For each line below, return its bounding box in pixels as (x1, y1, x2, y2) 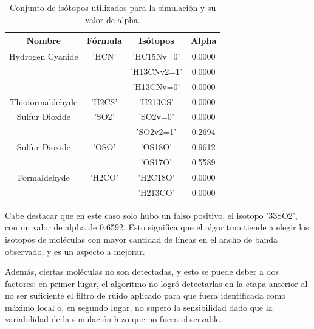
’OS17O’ (140, 155, 172, 168)
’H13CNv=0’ (132, 80, 180, 92)
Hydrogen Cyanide (9, 50, 78, 63)
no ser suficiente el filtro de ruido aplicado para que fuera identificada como (5, 289, 286, 302)
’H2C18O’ (138, 170, 175, 183)
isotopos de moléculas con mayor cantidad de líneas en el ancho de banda (5, 232, 278, 245)
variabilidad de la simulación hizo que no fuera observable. (5, 313, 222, 325)
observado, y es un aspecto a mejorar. (5, 244, 145, 257)
